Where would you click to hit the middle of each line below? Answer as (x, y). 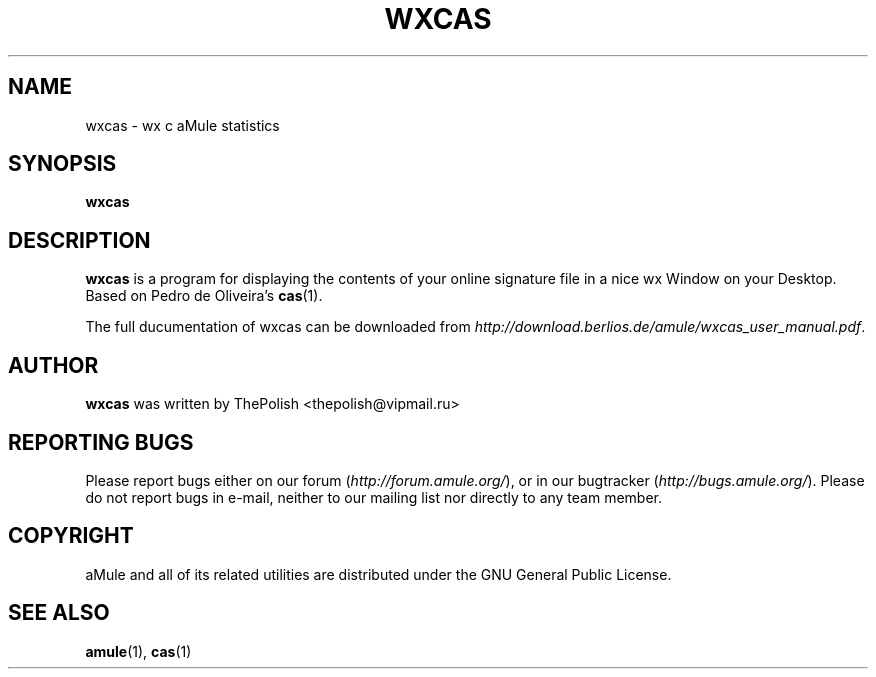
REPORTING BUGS (101, 442)
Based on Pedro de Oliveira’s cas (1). (204, 296)
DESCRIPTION (79, 240)
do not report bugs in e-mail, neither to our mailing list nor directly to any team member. (374, 497)
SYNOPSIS (62, 164)
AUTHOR (53, 365)
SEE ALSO (59, 613)
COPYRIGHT (71, 536)
